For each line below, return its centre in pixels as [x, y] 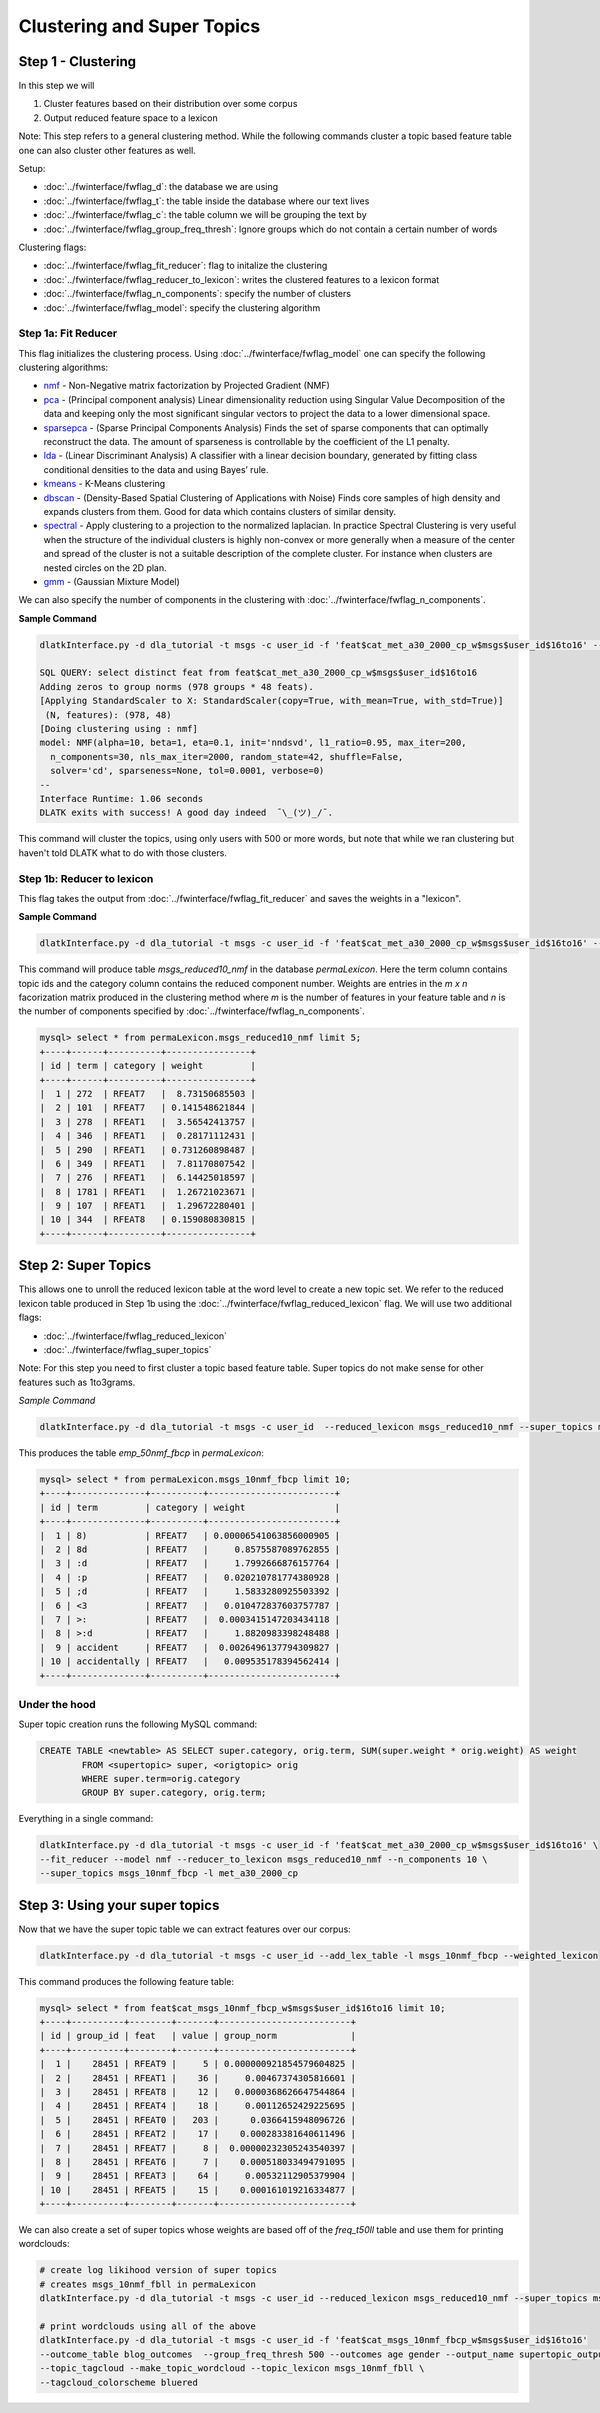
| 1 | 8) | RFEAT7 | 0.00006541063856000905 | [190, 1535]
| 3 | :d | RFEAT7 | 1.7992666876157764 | [190, 1563]
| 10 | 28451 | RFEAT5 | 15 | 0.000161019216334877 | [198, 2189]
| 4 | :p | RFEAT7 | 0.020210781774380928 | [190, 1577]
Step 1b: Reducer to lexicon [86, 878]
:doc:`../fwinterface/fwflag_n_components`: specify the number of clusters [197, 294]
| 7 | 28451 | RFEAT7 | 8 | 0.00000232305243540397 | [198, 2148]
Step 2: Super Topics [85, 1265]
